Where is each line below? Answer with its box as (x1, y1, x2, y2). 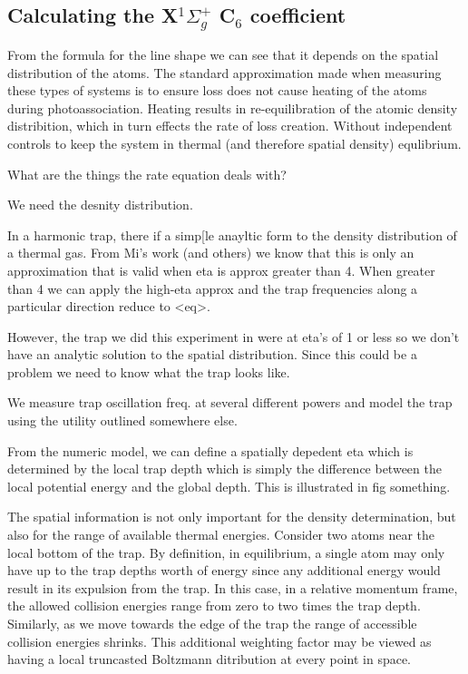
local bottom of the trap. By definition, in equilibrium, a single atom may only (7, 542, 445, 562)
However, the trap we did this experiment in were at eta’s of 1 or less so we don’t (7, 327, 460, 346)
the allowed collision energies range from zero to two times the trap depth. (7, 596, 421, 615)
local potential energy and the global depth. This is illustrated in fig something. (7, 476, 451, 495)
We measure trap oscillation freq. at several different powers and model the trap (7, 393, 453, 412)
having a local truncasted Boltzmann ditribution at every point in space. (7, 650, 412, 669)
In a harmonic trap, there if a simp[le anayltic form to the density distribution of (7, 225, 457, 244)
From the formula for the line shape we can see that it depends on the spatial (7, 44, 439, 63)
